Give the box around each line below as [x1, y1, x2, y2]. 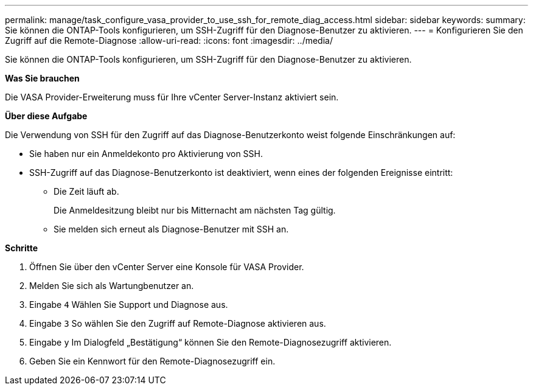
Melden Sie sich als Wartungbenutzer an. [29, 280, 194, 291]
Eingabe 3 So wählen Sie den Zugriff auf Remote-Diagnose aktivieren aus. [29, 318, 326, 329]
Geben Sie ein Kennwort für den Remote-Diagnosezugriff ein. [29, 356, 276, 366]
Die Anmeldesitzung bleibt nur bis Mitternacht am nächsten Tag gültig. [54, 205, 336, 215]
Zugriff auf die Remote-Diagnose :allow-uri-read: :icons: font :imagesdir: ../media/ [5, 35, 333, 46]
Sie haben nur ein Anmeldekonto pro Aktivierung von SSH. [29, 148, 263, 159]
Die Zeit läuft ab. [54, 186, 119, 197]
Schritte [5, 243, 38, 253]
